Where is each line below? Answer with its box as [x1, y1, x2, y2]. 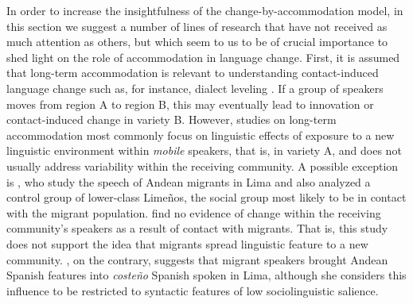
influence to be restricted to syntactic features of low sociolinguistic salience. [6, 282, 379, 298]
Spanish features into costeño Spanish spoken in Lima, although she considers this [6, 267, 407, 283]
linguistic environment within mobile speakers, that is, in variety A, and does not [6, 142, 402, 159]
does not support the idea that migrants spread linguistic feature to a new [6, 235, 368, 252]
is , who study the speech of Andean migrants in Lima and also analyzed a [6, 173, 371, 190]
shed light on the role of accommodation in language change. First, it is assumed [6, 48, 400, 65]
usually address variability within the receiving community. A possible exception [6, 157, 399, 174]
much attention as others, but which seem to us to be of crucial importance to [6, 33, 388, 50]
